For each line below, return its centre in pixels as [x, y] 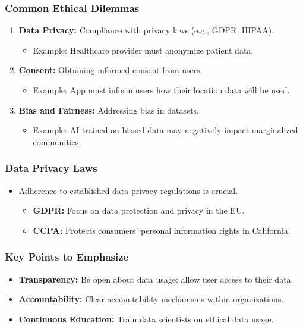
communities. [57, 141]
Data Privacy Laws [51, 168]
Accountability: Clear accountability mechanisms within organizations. [151, 299]
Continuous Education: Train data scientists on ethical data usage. [146, 319]
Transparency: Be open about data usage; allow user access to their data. [156, 279]
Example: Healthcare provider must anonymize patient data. [143, 50]
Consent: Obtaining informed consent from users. [111, 70]
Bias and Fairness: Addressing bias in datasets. [109, 110]
